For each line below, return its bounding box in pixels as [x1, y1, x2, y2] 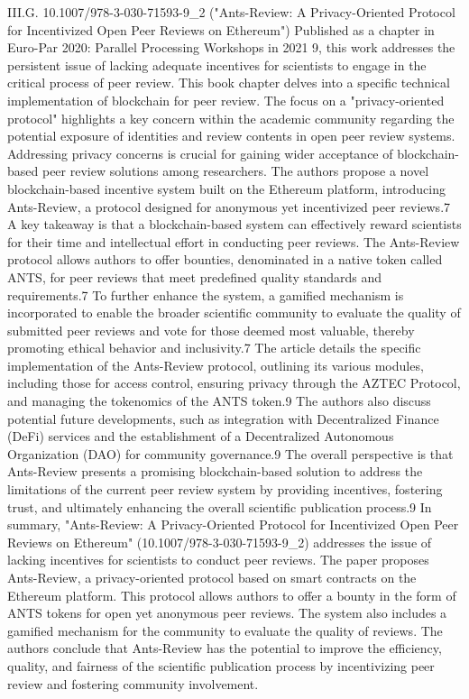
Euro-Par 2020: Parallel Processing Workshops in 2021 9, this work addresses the [7, 38, 455, 57]
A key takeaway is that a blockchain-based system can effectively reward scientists [7, 215, 462, 234]
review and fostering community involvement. [7, 674, 259, 693]
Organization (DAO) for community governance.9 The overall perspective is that [7, 444, 454, 463]
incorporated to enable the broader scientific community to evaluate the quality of [7, 303, 461, 322]
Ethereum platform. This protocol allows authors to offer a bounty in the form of [7, 585, 456, 604]
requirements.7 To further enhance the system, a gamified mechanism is [7, 285, 404, 304]
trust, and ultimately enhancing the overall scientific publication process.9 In [7, 497, 432, 516]
